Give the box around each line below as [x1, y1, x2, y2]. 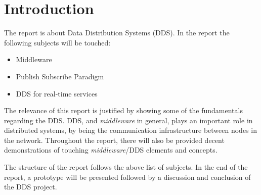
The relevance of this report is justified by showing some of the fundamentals [4, 105, 243, 116]
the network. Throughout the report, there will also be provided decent [4, 134, 225, 145]
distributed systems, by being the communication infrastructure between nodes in [4, 125, 257, 135]
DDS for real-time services [16, 88, 98, 99]
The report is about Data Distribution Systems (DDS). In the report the [4, 27, 230, 38]
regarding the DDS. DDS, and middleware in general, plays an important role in [4, 115, 253, 125]
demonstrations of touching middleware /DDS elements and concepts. [4, 144, 217, 155]
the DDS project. [4, 181, 57, 192]
